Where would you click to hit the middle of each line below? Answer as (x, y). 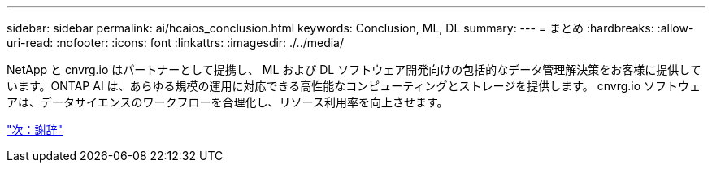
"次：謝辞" (35, 130)
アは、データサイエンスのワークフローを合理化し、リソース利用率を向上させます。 (228, 102)
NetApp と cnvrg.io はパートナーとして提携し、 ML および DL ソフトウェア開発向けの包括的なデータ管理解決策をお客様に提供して (354, 69)
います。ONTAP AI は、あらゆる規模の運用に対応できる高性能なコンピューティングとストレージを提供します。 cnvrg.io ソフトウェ (354, 86)
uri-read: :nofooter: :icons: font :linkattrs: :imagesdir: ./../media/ (176, 43)
